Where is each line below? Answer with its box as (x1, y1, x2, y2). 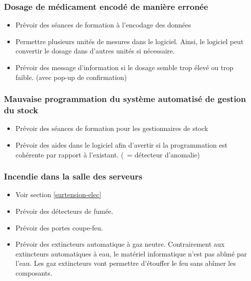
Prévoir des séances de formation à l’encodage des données (15, 20, 191, 30)
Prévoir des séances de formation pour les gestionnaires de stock (15, 123, 208, 133)
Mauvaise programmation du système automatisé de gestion (4, 93, 246, 105)
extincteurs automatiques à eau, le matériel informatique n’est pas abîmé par (15, 248, 247, 258)
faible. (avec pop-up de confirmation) (15, 72, 127, 82)
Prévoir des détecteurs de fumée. (15, 205, 113, 216)
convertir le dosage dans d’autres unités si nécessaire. (15, 46, 175, 56)
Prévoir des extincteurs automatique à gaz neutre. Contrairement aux (15, 239, 225, 249)
